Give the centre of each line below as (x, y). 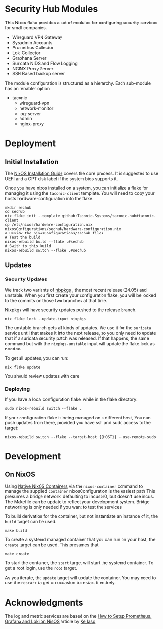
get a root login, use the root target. (41, 568)
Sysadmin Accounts (32, 42)
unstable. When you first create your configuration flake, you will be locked (81, 295)
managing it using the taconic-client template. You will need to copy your (80, 193)
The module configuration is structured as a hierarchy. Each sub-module (78, 83)
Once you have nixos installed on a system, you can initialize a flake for (77, 188)
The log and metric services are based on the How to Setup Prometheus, (78, 616)
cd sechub (15, 211)
